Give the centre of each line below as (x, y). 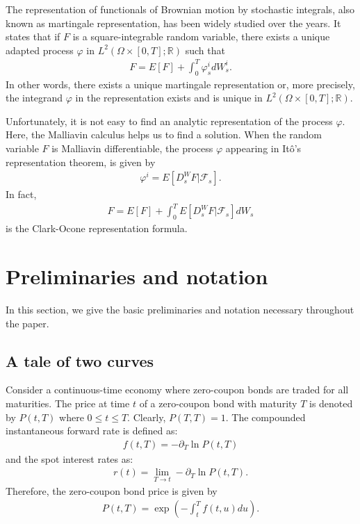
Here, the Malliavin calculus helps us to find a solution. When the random (164, 134)
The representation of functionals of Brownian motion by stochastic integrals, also (180, 9)
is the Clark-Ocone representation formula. (97, 228)
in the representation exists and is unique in (169, 98)
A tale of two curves (80, 360)
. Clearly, (147, 417)
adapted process (40, 50)
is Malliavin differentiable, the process (132, 148)
